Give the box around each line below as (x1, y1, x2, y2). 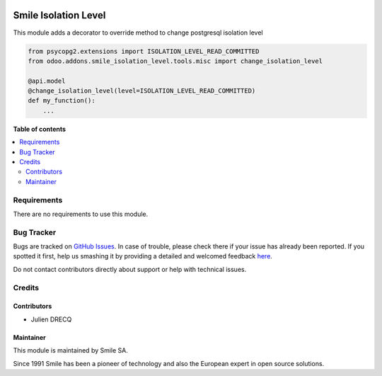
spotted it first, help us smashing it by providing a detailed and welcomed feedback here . (13, 252, 272, 261)
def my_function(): (28, 96, 95, 105)
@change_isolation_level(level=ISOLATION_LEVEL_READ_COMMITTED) (28, 87, 256, 95)
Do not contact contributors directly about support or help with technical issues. (13, 265, 247, 273)
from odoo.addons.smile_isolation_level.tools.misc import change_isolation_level (28, 57, 323, 65)
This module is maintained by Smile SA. (13, 346, 129, 355)
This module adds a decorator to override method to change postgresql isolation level (13, 28, 263, 37)
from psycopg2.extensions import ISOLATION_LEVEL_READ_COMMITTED (28, 47, 260, 55)
